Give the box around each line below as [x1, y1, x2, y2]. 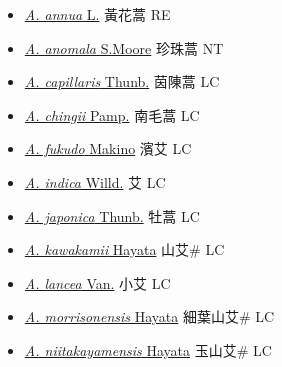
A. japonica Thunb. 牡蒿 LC [24, 205, 200, 226]
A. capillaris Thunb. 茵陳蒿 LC [24, 71, 220, 92]
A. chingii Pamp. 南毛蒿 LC [24, 104, 200, 125]
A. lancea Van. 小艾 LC [24, 272, 171, 293]
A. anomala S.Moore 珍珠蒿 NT [24, 37, 224, 58]
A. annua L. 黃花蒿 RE [24, 4, 171, 24]
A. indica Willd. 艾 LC [24, 171, 166, 192]
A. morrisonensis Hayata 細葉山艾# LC [24, 306, 275, 327]
